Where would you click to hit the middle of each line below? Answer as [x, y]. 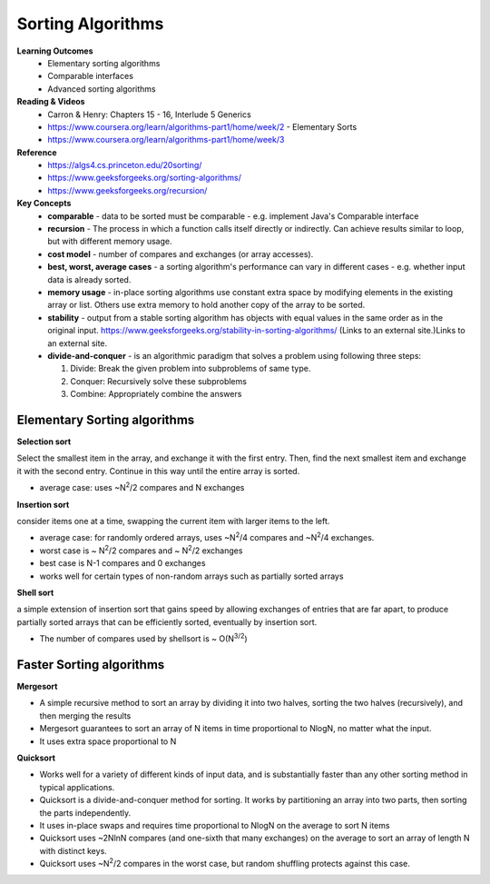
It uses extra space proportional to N [108, 741]
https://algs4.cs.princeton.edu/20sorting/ [125, 165]
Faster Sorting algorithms [91, 665]
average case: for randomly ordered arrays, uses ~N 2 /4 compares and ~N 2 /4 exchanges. [207, 537]
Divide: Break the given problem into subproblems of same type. [191, 369]
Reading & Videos [51, 102]
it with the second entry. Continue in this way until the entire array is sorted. [158, 471]
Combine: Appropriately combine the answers [156, 394]
